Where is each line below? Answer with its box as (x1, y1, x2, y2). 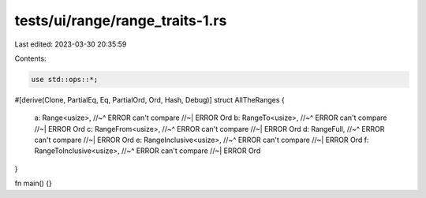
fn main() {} (14, 178, 53, 189)
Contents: (14, 54, 47, 63)
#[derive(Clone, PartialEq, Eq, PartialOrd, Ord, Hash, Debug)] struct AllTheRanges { (14, 95, 285, 104)
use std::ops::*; (31, 75, 99, 84)
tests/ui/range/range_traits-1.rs (14, 12, 227, 29)
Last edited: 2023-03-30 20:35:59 (14, 39, 127, 49)
